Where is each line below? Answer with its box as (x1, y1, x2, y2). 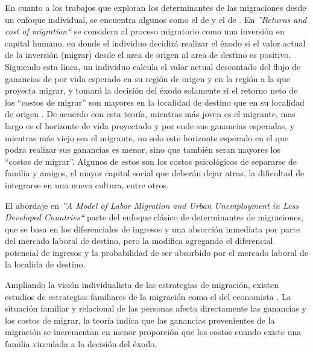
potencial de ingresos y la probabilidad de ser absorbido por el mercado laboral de (5, 246, 309, 258)
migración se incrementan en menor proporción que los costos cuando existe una (5, 325, 302, 338)
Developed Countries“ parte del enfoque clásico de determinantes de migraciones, (5, 211, 303, 223)
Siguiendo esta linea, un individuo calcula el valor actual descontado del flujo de (5, 60, 301, 72)
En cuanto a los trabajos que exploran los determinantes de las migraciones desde (5, 1, 306, 13)
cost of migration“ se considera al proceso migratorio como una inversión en (5, 25, 285, 37)
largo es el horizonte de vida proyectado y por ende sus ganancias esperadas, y (5, 119, 295, 132)
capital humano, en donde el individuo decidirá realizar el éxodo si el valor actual (5, 36, 306, 49)
